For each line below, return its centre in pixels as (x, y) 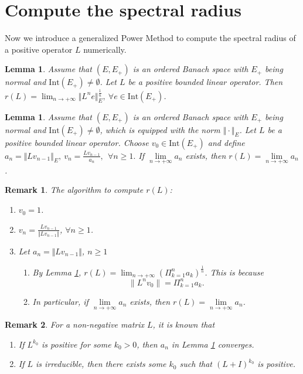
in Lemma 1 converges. (213, 344)
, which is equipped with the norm (160, 129)
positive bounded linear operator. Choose (77, 142)
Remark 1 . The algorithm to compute (74, 190)
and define (226, 142)
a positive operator (39, 49)
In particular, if (60, 301)
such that (196, 364)
